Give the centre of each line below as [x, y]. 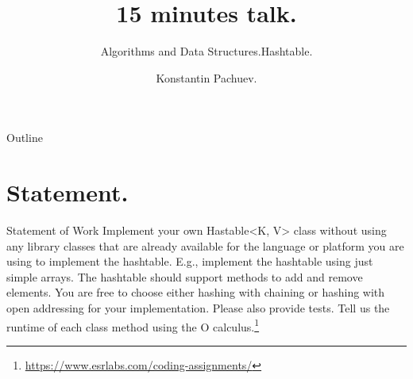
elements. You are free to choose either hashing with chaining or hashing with [196, 292]
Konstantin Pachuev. [206, 77]
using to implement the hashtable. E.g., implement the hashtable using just [190, 261]
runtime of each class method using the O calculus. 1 [133, 325]
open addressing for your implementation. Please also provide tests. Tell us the [198, 308]
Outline [25, 138]
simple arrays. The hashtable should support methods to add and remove [185, 276]
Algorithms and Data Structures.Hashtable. [206, 51]
